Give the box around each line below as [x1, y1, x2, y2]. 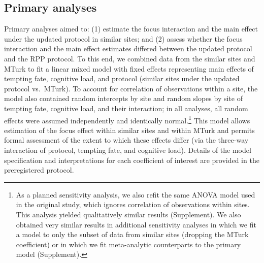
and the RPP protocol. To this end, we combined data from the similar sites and [4, 53, 255, 63]
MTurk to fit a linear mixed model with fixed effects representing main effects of [4, 63, 254, 74]
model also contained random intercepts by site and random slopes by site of [4, 93, 243, 104]
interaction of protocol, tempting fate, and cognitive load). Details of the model [4, 144, 251, 155]
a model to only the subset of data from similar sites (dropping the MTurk [16, 229, 249, 240]
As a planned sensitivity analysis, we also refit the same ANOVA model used [16, 189, 255, 200]
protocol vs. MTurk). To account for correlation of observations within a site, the [4, 83, 258, 93]
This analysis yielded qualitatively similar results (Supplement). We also [16, 209, 241, 219]
